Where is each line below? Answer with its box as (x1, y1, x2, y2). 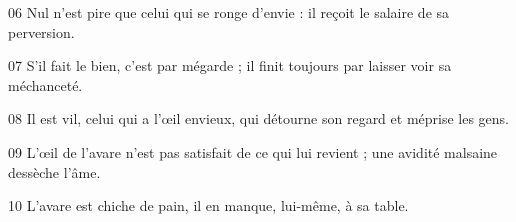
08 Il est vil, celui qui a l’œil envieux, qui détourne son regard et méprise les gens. (8, 108, 510, 129)
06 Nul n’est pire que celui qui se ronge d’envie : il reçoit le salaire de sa (8, 2, 450, 22)
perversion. (8, 21, 75, 42)
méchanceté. (8, 74, 83, 95)
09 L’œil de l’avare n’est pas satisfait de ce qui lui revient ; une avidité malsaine (8, 141, 498, 162)
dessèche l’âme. (8, 161, 101, 182)
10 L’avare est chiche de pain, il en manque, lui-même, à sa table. (8, 195, 409, 216)
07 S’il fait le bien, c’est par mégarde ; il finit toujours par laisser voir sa (8, 55, 452, 76)
